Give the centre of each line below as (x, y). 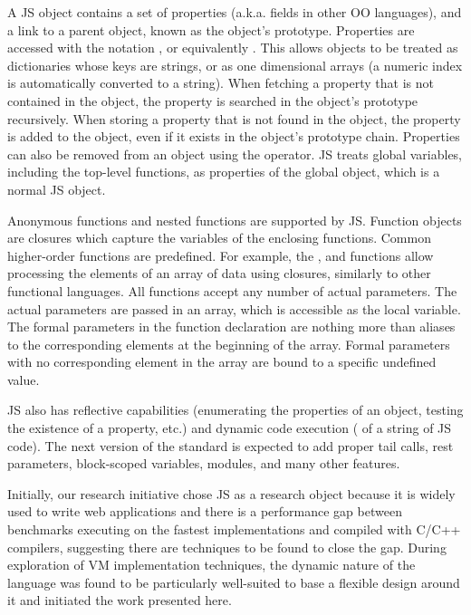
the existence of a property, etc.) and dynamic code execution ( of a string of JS (230, 428)
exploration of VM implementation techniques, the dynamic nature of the (211, 565)
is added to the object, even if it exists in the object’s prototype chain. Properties (234, 136)
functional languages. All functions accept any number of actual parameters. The (232, 290)
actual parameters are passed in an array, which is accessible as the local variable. (234, 308)
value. (24, 379)
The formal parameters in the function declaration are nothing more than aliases (231, 327)
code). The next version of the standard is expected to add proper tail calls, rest (231, 445)
